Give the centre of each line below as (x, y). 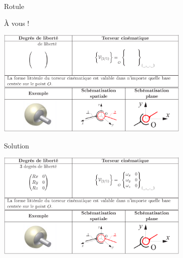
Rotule (14, 6)
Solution (17, 145)
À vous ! (17, 23)
